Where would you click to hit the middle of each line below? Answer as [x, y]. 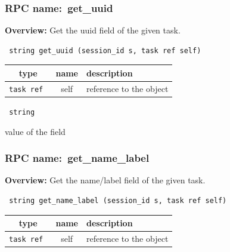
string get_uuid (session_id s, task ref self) [105, 50]
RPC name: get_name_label [77, 158]
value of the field [35, 131]
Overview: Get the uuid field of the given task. [93, 30]
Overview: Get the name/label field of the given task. [105, 180]
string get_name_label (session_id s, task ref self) [118, 200]
